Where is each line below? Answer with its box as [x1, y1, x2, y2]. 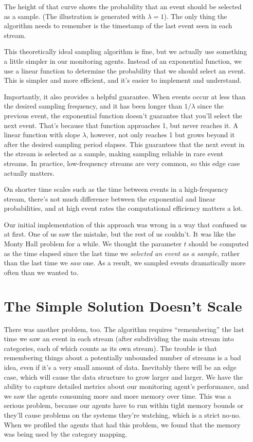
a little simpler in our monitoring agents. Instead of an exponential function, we [4, 55, 242, 66]
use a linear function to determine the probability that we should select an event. [4, 65, 246, 75]
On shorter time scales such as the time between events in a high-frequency [4, 184, 228, 194]
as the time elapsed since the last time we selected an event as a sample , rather [4, 248, 240, 258]
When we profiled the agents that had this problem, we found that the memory [4, 419, 241, 429]
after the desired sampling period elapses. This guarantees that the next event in [4, 139, 245, 149]
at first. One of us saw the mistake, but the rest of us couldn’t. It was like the [4, 229, 236, 239]
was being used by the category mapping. [4, 429, 127, 439]
